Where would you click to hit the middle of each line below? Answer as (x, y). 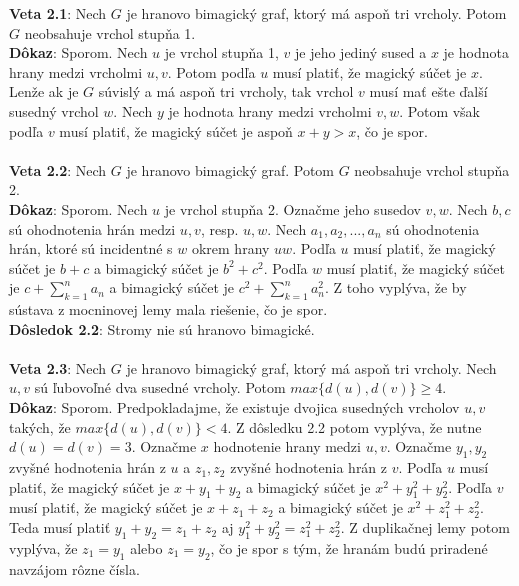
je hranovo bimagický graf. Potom (230, 169)
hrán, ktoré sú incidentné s (91, 248)
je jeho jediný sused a (360, 52)
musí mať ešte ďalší (428, 91)
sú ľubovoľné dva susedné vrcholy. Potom (160, 387)
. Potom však (440, 110)
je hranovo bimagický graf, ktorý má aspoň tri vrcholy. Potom (316, 13)
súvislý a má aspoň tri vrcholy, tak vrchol (226, 91)
